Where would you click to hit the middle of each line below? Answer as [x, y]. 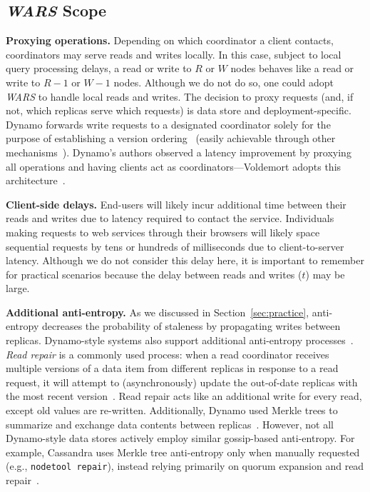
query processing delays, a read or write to [99, 68]
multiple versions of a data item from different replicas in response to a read [172, 368]
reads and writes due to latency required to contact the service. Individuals [170, 218]
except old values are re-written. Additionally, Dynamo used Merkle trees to [172, 410]
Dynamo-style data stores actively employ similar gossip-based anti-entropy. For [180, 438]
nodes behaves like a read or [292, 68]
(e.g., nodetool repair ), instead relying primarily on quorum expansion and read [185, 466]
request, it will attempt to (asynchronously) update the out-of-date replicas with [182, 382]
